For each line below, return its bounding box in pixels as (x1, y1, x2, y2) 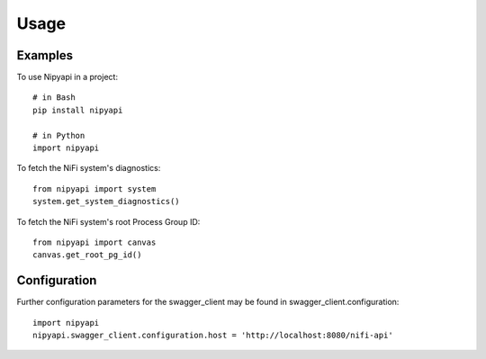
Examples (16, 48, 74, 63)
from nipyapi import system (32, 184, 157, 193)
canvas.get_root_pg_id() (32, 250, 142, 260)
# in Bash (32, 93, 76, 103)
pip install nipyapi (32, 104, 123, 115)
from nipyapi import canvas (32, 237, 157, 247)
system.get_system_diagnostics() (32, 196, 180, 207)
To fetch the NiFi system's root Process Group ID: (16, 216, 201, 227)
